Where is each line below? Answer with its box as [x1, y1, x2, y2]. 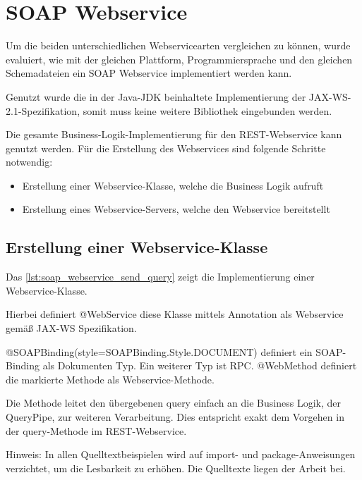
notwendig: [6, 154, 53, 169]
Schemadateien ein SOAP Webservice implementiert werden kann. [6, 66, 292, 80]
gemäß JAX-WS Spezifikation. [6, 321, 137, 336]
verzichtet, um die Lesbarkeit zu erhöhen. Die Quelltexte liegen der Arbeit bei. [6, 460, 346, 475]
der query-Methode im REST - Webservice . [6, 423, 187, 438]
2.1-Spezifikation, [6, 103, 80, 118]
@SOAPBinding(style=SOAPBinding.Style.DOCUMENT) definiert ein [6, 344, 313, 359]
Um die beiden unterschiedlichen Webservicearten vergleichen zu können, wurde [6, 38, 351, 53]
